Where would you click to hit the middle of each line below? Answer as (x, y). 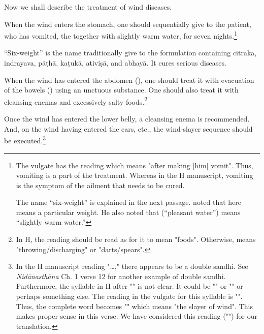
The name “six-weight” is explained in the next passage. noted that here (129, 202)
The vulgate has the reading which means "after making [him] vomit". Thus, (135, 165)
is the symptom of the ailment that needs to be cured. (100, 185)
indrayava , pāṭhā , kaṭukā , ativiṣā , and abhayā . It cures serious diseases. (115, 63)
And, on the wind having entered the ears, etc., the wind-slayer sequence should (128, 128)
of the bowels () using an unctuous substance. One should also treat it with (121, 90)
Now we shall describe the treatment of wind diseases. (88, 7)
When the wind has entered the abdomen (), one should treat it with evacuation (129, 80)
